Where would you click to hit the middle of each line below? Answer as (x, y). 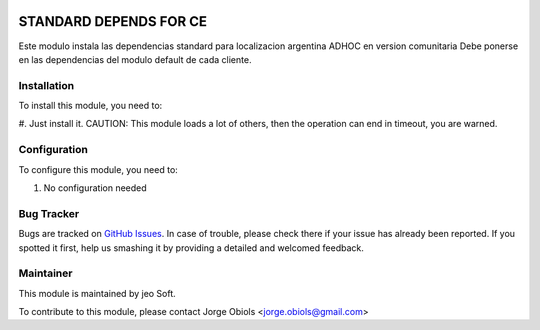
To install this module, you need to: (90, 106)
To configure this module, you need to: (98, 169)
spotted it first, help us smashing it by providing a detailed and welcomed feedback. (191, 247)
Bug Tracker (49, 213)
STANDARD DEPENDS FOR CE (113, 21)
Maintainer (45, 273)
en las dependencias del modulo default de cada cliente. (135, 59)
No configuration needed (95, 187)
